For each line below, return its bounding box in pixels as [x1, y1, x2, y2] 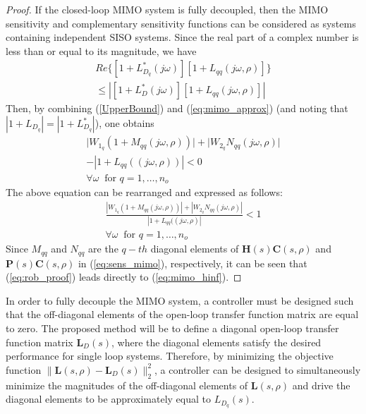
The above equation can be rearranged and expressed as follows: [6, 185, 283, 200]
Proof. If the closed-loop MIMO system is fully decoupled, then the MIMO [6, 2, 329, 16]
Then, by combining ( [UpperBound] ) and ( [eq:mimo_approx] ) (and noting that [6, 101, 348, 116]
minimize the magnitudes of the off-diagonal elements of [6, 377, 248, 392]
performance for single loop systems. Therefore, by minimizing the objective [6, 348, 334, 363]
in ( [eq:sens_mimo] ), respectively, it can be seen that [78, 255, 307, 270]
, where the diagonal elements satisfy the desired [111, 334, 322, 349]
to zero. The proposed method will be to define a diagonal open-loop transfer [6, 321, 339, 335]
